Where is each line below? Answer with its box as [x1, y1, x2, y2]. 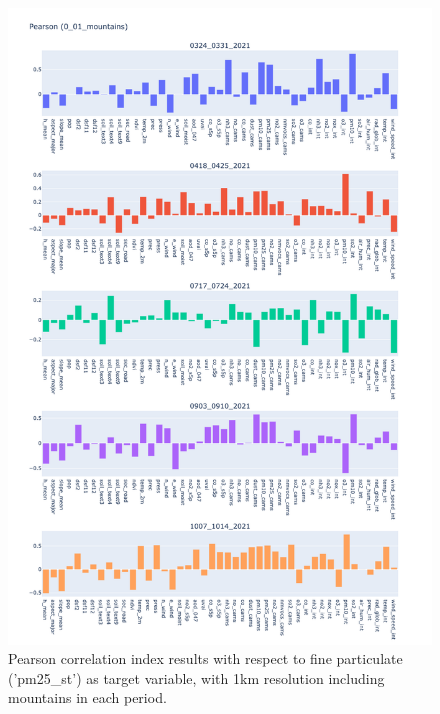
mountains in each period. [8, 687, 167, 708]
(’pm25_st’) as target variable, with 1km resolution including [8, 667, 385, 688]
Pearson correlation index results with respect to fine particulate [8, 648, 403, 669]
